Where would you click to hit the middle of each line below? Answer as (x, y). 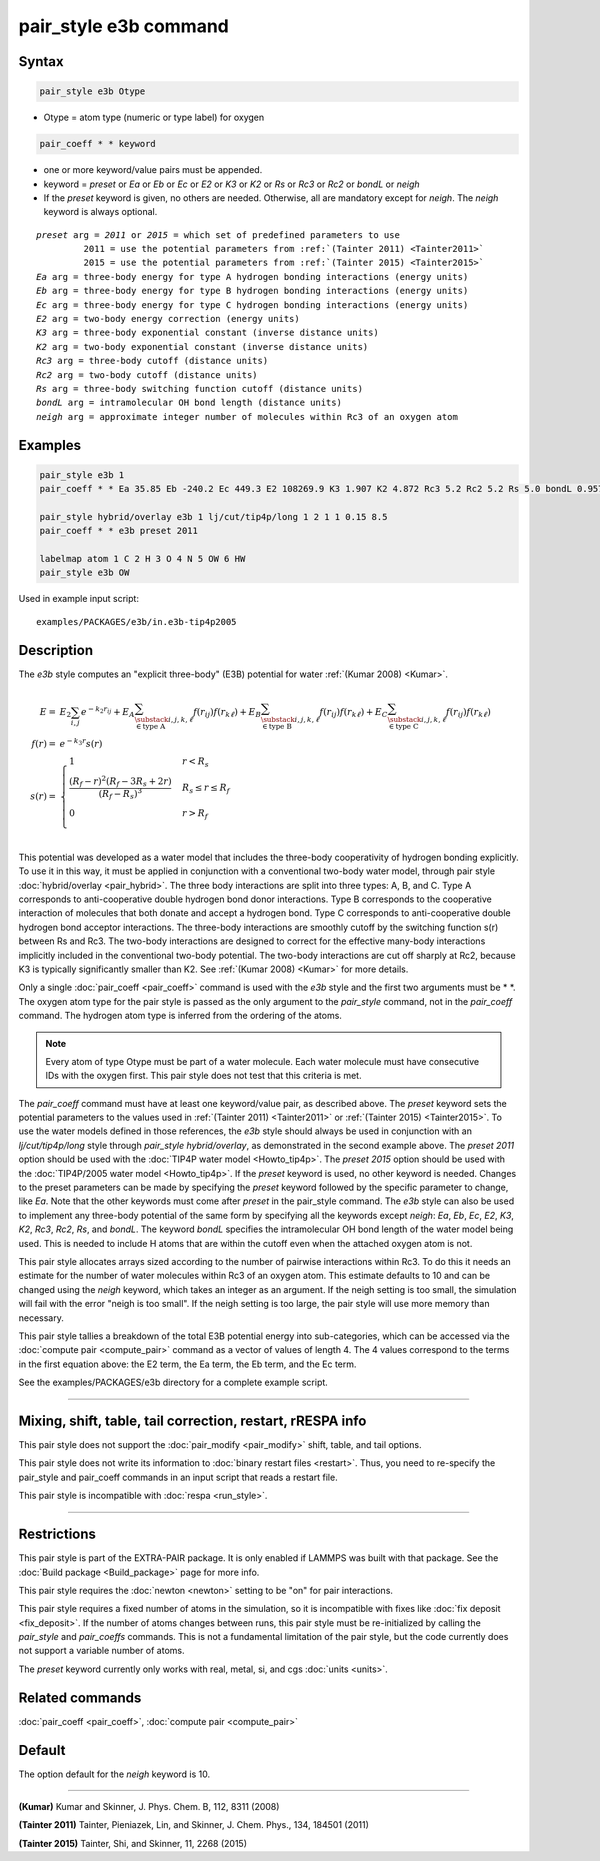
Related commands (80, 1697)
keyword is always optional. (100, 212)
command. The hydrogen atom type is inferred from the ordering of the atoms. (180, 1016)
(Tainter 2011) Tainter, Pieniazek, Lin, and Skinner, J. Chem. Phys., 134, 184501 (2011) (194, 1825)
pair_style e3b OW (84, 573)
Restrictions (57, 1534)
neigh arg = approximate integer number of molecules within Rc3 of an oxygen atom (247, 416)
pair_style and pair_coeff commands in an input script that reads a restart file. (178, 1477)
